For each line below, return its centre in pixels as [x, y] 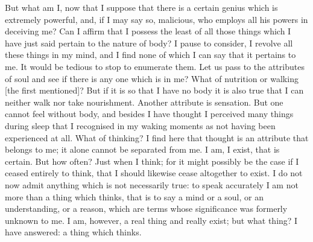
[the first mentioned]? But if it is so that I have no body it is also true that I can [154, 90]
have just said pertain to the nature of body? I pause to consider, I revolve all [149, 43]
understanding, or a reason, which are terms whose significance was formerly [146, 209]
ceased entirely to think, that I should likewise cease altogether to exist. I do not [154, 173]
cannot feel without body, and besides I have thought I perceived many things [149, 114]
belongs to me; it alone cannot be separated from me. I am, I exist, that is [142, 149]
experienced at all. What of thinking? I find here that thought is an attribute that [157, 137]
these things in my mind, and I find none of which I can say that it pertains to [150, 55]
